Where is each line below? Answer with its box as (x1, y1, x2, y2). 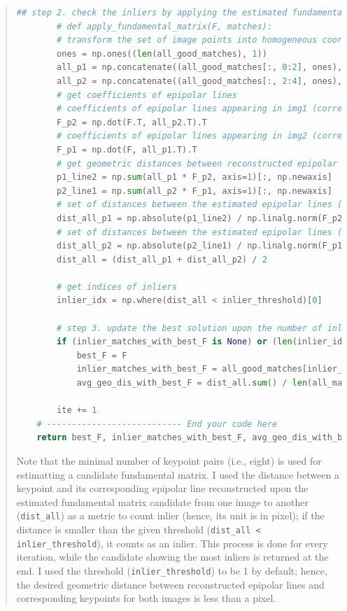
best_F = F (76, 350, 127, 360)
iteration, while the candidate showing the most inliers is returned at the (16, 549, 329, 564)
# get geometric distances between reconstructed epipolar (57, 158, 337, 169)
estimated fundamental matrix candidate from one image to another (16, 494, 309, 509)
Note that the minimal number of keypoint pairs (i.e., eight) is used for (16, 454, 322, 468)
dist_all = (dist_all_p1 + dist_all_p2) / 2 (57, 254, 267, 265)
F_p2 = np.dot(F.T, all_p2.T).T (57, 117, 207, 127)
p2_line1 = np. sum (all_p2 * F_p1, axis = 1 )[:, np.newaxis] (57, 185, 332, 196)
